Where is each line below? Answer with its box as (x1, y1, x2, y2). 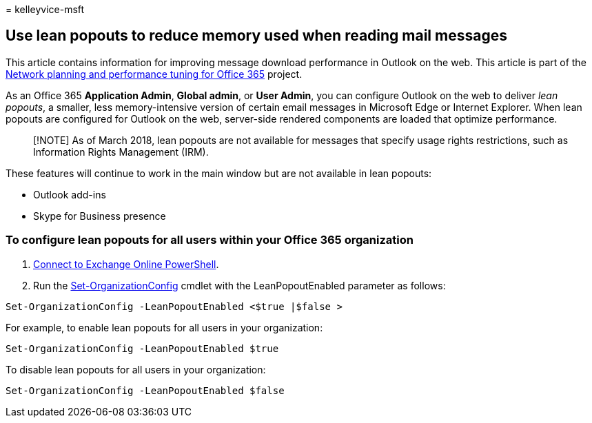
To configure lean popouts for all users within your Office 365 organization (6, 233, 414, 247)
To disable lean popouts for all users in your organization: (6, 363, 266, 375)
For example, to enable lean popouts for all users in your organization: (6, 321, 323, 333)
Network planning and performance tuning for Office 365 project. (6, 68, 303, 80)
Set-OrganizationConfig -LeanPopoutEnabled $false (6, 384, 285, 396)
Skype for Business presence (33, 209, 166, 222)
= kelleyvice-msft (6, 3, 85, 15)
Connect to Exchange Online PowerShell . (33, 258, 219, 270)
